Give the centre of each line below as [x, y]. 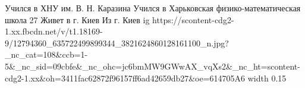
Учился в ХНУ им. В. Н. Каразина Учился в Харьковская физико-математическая [153, 8]
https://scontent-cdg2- [193, 19]
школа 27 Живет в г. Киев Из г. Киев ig [77, 19]
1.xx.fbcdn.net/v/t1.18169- [54, 31]
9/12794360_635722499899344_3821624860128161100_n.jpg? [117, 43]
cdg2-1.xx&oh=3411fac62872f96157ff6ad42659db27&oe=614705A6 [125, 78]
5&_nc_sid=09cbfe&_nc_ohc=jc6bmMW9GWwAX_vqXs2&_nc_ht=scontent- [152, 66]
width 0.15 [267, 78]
